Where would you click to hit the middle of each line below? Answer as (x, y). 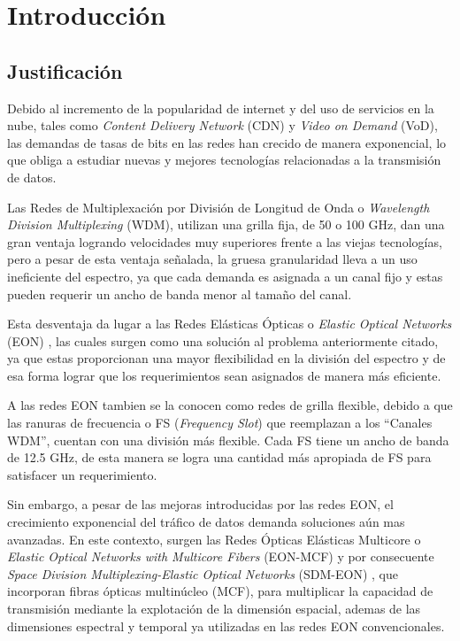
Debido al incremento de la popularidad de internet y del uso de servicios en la (221, 108)
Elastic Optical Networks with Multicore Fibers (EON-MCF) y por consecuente (221, 556)
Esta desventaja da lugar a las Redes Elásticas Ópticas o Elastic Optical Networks (230, 324)
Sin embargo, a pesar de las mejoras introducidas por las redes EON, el (200, 504)
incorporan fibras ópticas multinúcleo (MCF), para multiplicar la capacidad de (220, 591)
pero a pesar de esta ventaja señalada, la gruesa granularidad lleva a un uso (212, 259)
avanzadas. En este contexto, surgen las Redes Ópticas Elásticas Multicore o (214, 539)
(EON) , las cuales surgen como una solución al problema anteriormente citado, (223, 340)
